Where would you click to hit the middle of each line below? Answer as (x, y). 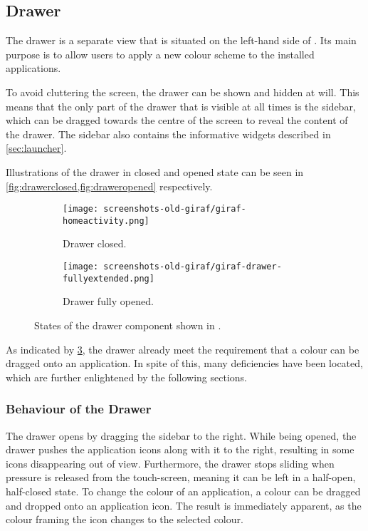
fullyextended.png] (109, 278)
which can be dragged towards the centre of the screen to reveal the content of (177, 120)
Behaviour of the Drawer (79, 409)
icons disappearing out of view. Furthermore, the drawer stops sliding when (170, 463)
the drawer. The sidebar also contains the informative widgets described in (168, 134)
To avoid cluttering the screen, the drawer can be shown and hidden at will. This (183, 92)
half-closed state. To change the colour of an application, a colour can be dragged (183, 491)
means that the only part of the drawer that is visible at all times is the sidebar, (181, 106)
